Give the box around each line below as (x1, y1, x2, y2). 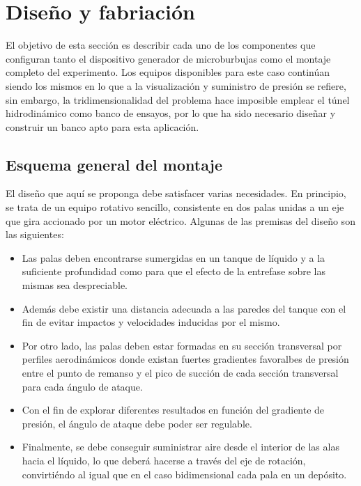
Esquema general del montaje (6, 153, 223, 175)
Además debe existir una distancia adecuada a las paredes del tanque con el (22, 301, 346, 315)
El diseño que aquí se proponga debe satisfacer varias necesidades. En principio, (6, 186, 346, 201)
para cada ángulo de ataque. (22, 379, 143, 393)
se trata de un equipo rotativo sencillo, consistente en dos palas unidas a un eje (6, 200, 344, 214)
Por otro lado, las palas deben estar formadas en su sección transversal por (22, 338, 342, 352)
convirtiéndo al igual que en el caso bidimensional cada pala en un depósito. (22, 467, 347, 481)
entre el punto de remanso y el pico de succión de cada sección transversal (22, 366, 339, 380)
